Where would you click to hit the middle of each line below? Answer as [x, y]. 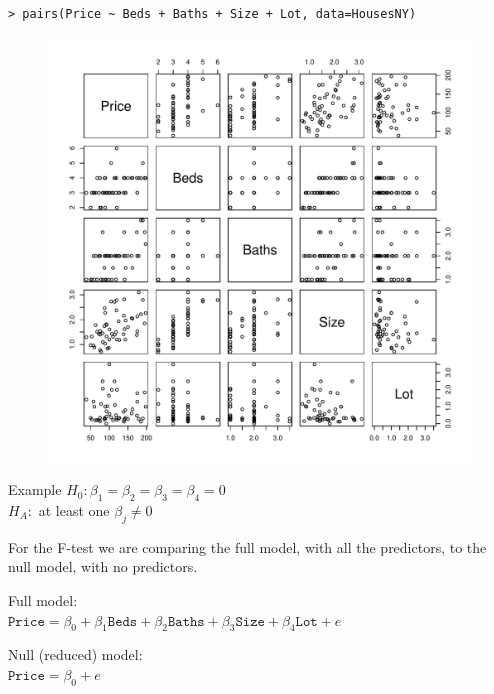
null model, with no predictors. [103, 566]
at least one [74, 509]
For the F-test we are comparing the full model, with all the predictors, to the [247, 546]
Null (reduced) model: [75, 654]
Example [35, 489]
